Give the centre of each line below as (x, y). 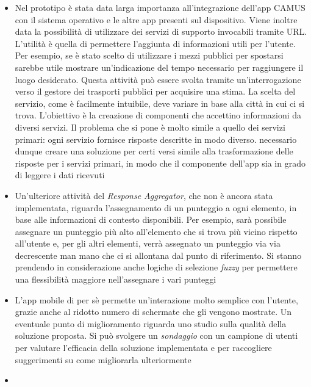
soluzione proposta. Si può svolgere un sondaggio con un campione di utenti (156, 335)
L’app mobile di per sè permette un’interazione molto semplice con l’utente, (156, 299)
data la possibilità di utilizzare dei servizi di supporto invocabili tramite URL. (161, 31)
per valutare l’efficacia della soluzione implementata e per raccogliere (143, 348)
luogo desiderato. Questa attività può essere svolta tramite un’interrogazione (158, 79)
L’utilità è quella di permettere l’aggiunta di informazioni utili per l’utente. (155, 43)
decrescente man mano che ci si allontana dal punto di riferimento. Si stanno (158, 255)
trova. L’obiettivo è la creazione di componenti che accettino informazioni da (158, 115)
